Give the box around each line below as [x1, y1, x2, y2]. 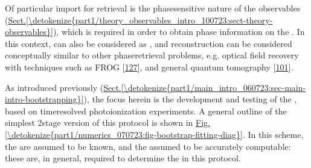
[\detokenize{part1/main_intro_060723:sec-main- [121, 81, 306, 93]
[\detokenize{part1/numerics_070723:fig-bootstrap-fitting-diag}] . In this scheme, [5, 128, 304, 140]
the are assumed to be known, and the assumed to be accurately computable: [5, 140, 291, 152]
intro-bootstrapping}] [5, 93, 84, 105]
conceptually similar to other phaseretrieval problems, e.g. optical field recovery [5, 49, 299, 61]
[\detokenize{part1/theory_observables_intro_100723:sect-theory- [26, 13, 273, 26]
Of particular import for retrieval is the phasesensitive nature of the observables [5, 2, 301, 14]
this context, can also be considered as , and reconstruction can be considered [5, 37, 292, 49]
